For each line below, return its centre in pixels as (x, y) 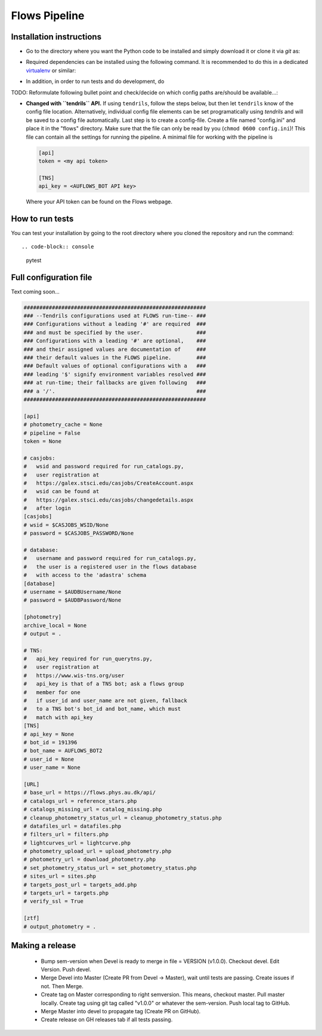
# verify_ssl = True (53, 901)
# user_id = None (49, 759)
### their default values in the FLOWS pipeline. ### (115, 358)
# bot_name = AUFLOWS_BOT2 (63, 751)
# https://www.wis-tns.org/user (74, 675)
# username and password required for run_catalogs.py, (110, 558)
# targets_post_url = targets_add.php (80, 884)
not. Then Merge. (62, 986)
